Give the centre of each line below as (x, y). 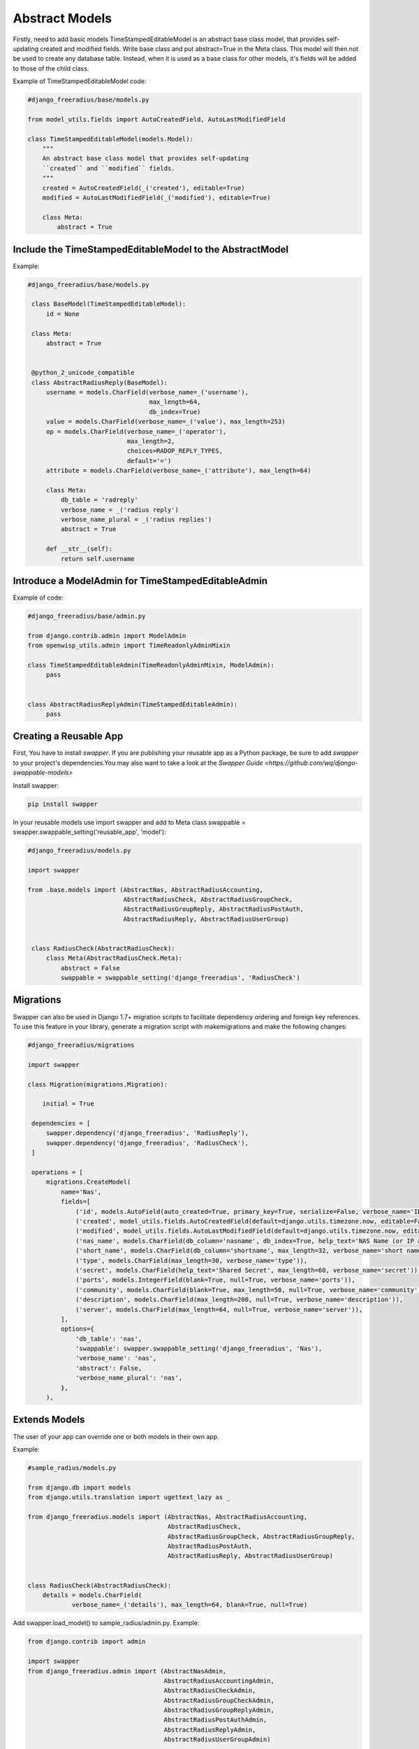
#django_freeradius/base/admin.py (87, 616)
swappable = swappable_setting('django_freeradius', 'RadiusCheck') (180, 978)
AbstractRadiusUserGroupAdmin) (217, 1740)
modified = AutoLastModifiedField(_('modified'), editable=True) (156, 198)
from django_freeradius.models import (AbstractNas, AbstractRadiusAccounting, (168, 1517)
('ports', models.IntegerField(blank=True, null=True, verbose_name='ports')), (215, 1280)
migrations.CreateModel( (88, 1182)
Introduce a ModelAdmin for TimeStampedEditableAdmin (140, 581)
